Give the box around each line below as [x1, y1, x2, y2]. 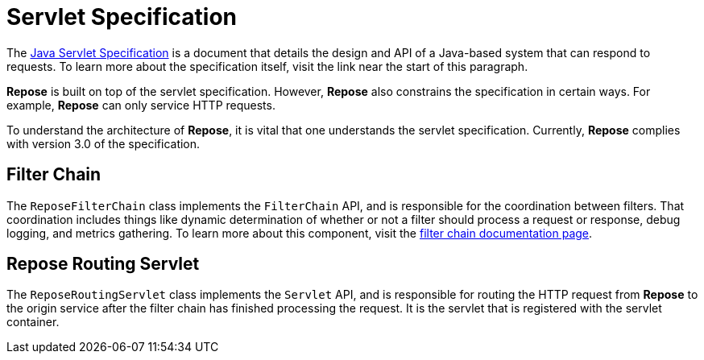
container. [6, 315, 60, 329]
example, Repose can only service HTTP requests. [6, 97, 275, 112]
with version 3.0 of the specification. [6, 136, 201, 151]
